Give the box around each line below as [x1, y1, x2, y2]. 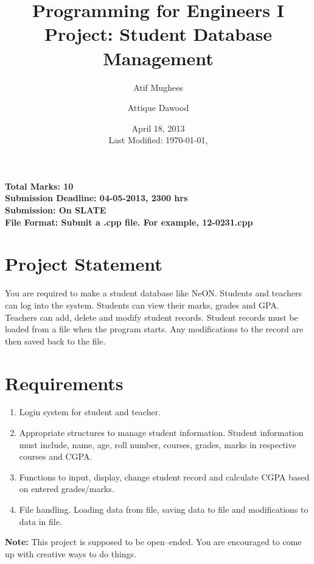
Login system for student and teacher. [19, 405, 161, 418]
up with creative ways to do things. [5, 547, 137, 560]
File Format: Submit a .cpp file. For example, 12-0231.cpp [5, 215, 253, 228]
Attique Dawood [127, 101, 189, 114]
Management [103, 45, 214, 70]
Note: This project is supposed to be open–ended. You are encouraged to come [5, 535, 302, 548]
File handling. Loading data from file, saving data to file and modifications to [19, 503, 309, 516]
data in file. [19, 515, 62, 527]
